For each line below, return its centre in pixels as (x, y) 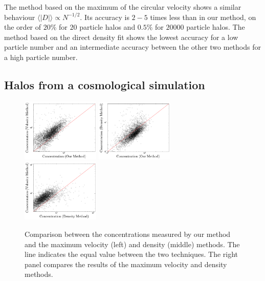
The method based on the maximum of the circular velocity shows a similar (123, 7)
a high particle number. (41, 57)
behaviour (20, 17)
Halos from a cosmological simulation (105, 84)
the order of (23, 27)
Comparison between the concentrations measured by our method (128, 234)
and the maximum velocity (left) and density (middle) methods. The (132, 244)
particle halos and (107, 27)
